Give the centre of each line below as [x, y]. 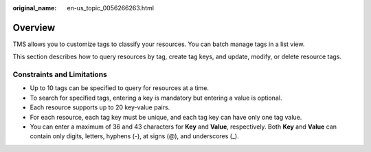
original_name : [35, 8]
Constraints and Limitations [60, 74]
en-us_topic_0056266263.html [111, 8]
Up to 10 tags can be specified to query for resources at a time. [120, 88]
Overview [34, 28]
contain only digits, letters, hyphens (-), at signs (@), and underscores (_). [135, 136]
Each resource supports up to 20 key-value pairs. [100, 107]
